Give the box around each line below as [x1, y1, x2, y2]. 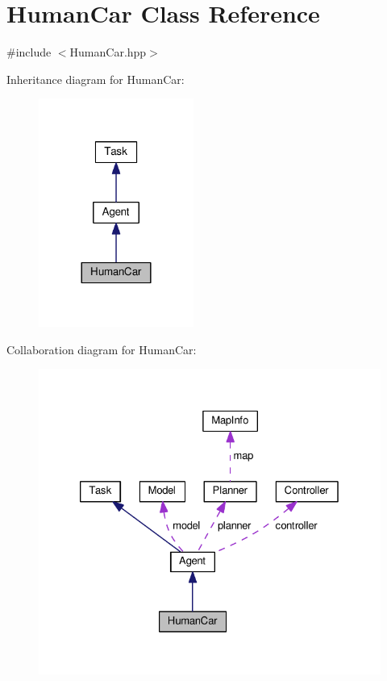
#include [6, 44, 52, 61]
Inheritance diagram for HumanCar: [6, 70, 185, 87]
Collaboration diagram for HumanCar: [6, 340, 197, 357]
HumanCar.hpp [69, 44, 147, 61]
